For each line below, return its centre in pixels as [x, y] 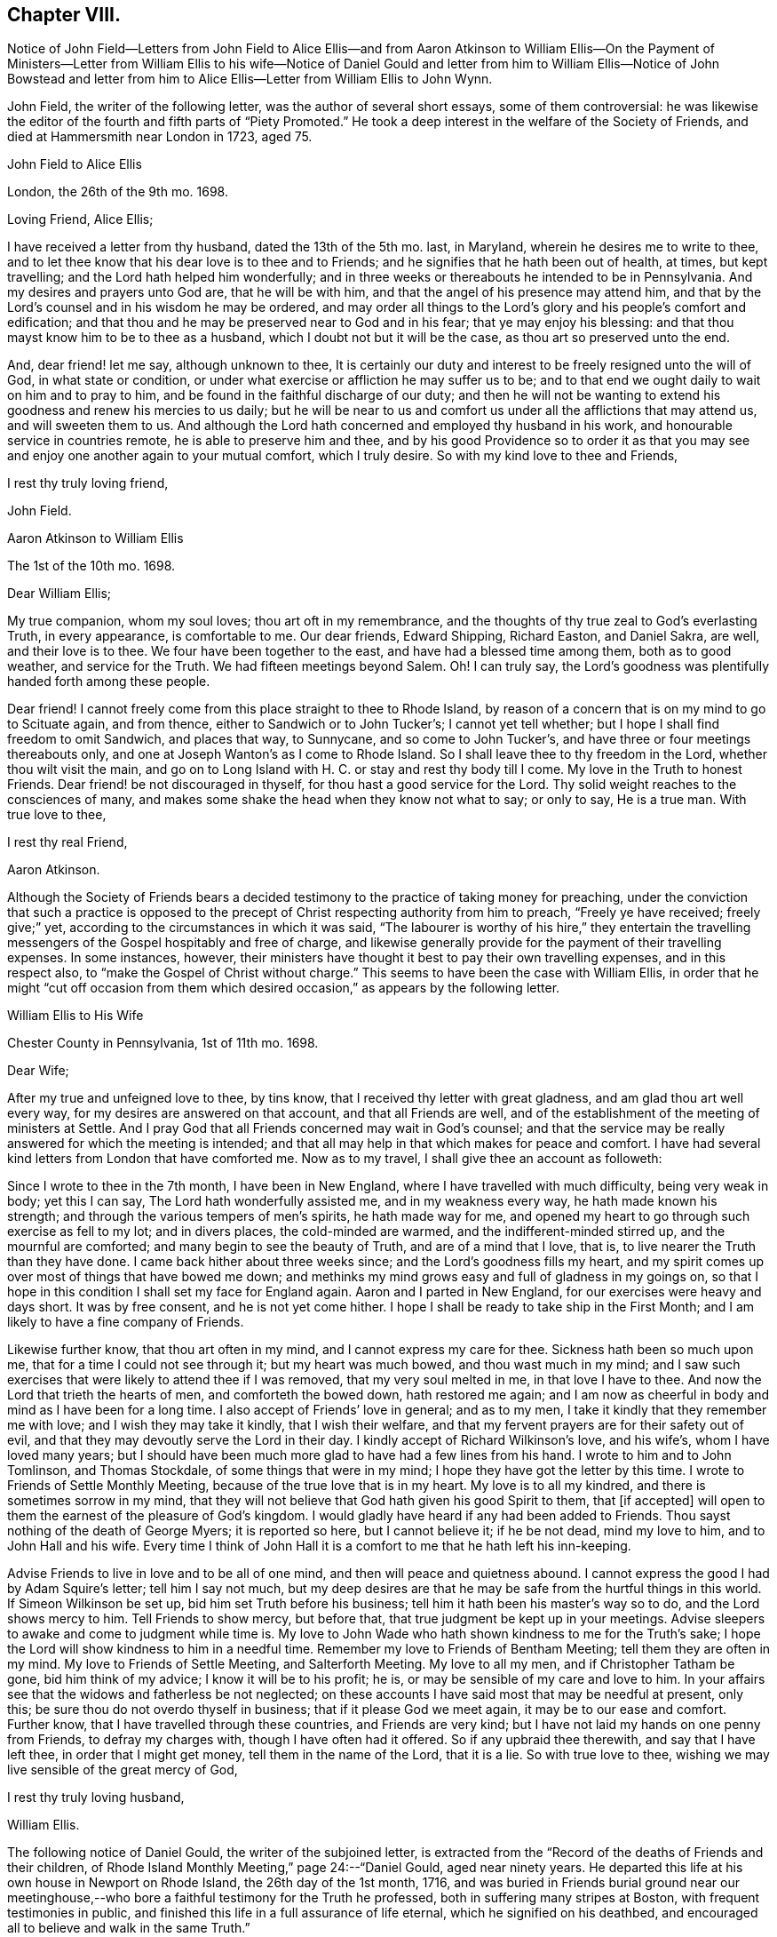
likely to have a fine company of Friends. [126, 1322]
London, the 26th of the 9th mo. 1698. [118, 192]
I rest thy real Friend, [67, 842]
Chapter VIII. [64, 15]
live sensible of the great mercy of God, [123, 1770]
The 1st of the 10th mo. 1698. [91, 566]
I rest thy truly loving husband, [96, 1798]
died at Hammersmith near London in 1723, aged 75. [160, 137]
